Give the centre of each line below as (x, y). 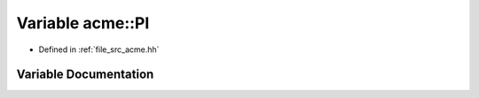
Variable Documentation (85, 75)
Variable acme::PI (83, 23)
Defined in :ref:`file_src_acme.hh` (99, 49)
